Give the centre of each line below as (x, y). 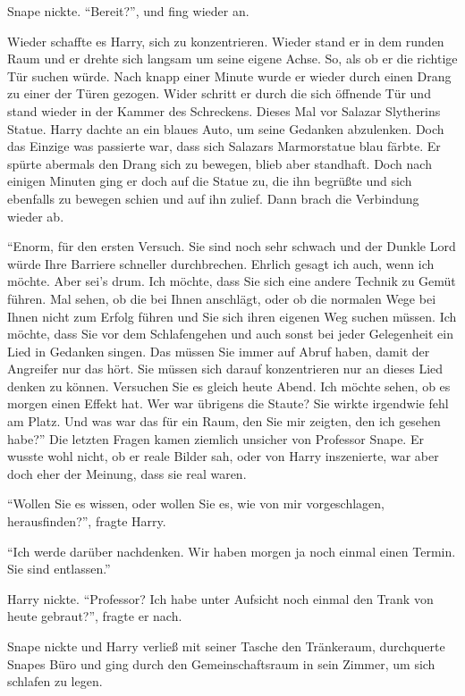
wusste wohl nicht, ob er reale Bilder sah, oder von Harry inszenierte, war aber (223, 456)
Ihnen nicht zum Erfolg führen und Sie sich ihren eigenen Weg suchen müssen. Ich (232, 316)
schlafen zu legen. (55, 681)
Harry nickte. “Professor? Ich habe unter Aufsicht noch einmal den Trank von (220, 598)
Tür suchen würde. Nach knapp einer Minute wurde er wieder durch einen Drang (229, 75)
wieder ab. (36, 216)
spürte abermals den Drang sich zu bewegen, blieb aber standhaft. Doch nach (220, 163)
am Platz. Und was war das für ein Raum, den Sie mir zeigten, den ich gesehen (224, 421)
